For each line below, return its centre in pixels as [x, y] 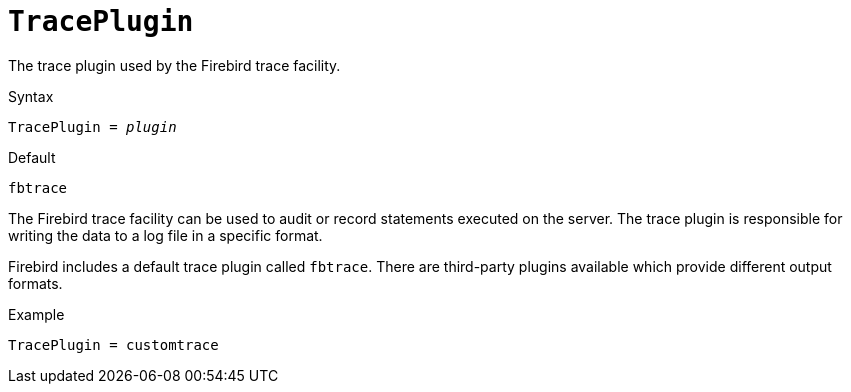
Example [36, 314]
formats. [35, 283]
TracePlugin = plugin [92, 126]
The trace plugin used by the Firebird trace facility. [174, 65]
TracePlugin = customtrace [113, 344]
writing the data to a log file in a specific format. [165, 235]
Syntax [31, 96]
